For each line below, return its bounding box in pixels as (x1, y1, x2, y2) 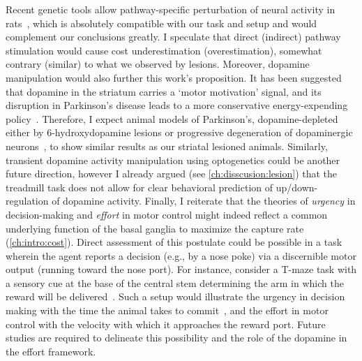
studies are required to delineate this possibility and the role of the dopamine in (6, 330, 347, 345)
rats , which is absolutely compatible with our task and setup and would (6, 15, 317, 30)
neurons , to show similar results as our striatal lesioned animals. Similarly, (6, 138, 328, 153)
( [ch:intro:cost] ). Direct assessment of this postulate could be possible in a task (6, 235, 342, 249)
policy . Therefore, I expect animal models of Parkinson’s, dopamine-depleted (6, 111, 338, 126)
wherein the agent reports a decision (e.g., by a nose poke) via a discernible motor (6, 248, 356, 263)
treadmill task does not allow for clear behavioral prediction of (6, 179, 273, 194)
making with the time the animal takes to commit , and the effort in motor (6, 303, 329, 318)
